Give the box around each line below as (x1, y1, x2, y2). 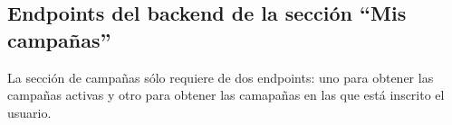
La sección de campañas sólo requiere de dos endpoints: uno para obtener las (7, 67, 434, 86)
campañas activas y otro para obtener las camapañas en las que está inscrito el (7, 85, 445, 104)
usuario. (7, 103, 52, 121)
